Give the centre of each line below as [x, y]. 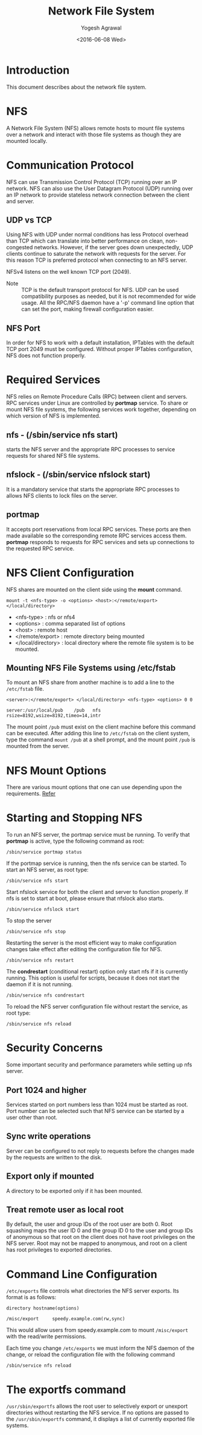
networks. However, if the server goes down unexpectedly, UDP [114, 247]
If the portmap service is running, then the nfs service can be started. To [96, 863]
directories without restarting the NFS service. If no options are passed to [97, 1413]
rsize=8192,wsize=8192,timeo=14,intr [54, 716]
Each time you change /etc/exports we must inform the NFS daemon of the [100, 1348]
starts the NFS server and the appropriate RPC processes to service [91, 449]
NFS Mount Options [56, 771]
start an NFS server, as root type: [47, 870]
